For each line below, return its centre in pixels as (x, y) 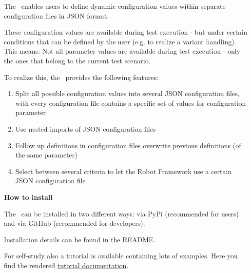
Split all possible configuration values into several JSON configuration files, (127, 93)
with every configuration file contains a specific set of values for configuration (131, 103)
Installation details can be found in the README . (80, 239)
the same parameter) (46, 155)
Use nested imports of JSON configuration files (86, 128)
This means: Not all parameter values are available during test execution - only (122, 51)
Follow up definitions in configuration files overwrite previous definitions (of (128, 145)
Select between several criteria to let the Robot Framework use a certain (124, 171)
